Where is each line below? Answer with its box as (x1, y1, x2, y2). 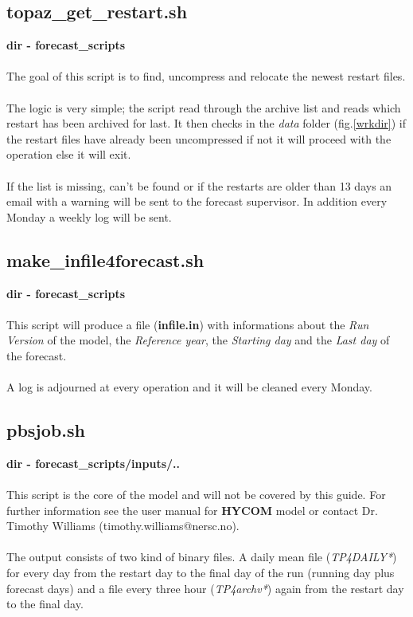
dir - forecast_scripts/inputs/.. (6, 454, 180, 471)
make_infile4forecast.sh (6, 247, 205, 272)
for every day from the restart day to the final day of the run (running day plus (6, 564, 395, 581)
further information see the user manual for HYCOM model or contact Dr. (6, 501, 378, 518)
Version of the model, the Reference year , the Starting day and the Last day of (6, 332, 390, 348)
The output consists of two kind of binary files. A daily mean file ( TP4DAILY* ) (6, 548, 397, 565)
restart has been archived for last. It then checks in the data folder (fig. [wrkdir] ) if (6, 115, 406, 132)
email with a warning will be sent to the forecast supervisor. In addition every (6, 193, 388, 210)
